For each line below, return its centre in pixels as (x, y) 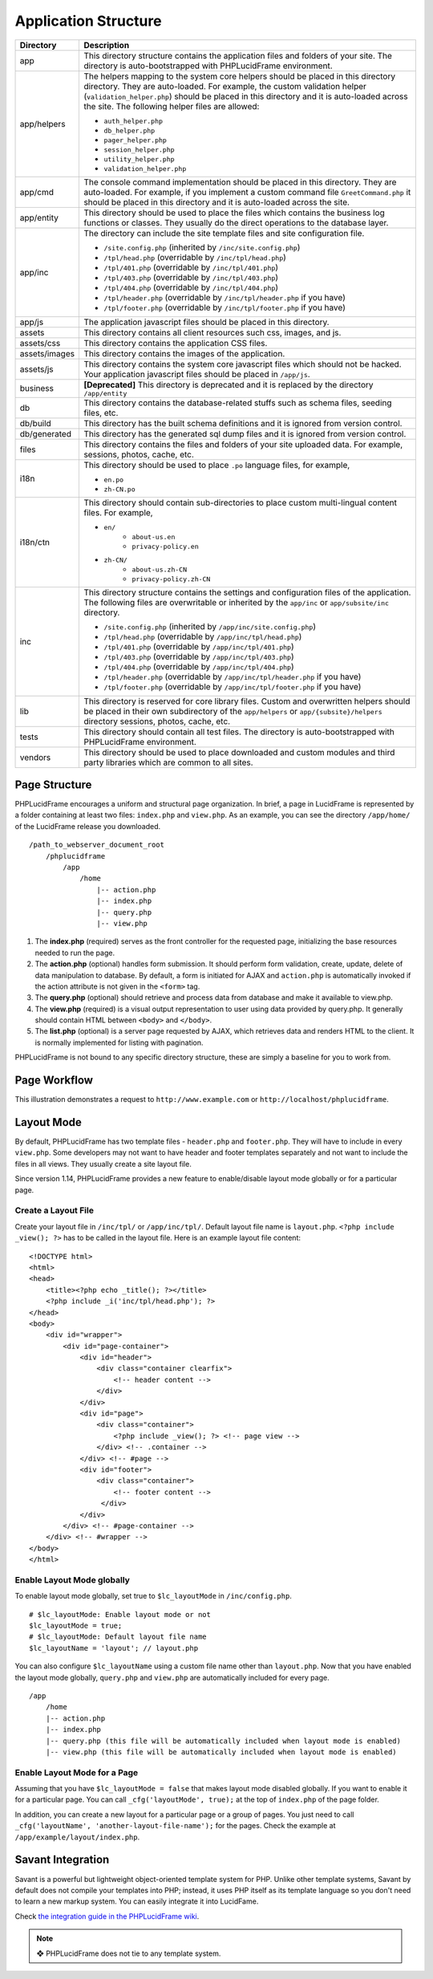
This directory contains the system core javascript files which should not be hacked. (243, 364)
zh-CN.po (119, 489)
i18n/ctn (35, 542)
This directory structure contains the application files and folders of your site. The (238, 55)
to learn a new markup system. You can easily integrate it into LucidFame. (137, 1901)
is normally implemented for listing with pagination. (119, 1042)
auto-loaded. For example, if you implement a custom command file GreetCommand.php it (247, 192)
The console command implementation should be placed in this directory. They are (240, 182)
